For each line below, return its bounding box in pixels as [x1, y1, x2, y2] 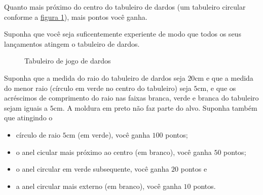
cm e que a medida [195, 72, 253, 83]
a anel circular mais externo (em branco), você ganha [16, 180, 181, 191]
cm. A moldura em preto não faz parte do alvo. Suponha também [53, 102, 257, 113]
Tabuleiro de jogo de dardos [24, 55, 111, 66]
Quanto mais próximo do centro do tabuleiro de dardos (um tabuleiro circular [4, 2, 246, 12]
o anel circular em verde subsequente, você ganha [16, 164, 169, 174]
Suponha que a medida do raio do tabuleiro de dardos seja [4, 72, 185, 83]
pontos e [180, 164, 207, 174]
